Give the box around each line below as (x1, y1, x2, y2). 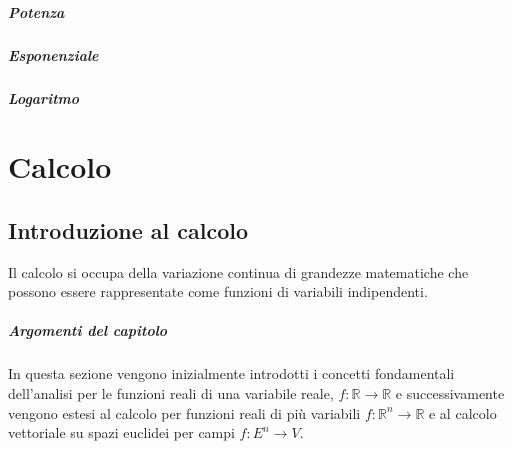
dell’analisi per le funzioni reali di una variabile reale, (8, 383, 334, 404)
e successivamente (395, 383, 505, 404)
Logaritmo (8, 87, 80, 108)
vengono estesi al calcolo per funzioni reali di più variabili (8, 402, 361, 423)
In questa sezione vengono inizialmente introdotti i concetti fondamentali (8, 363, 455, 384)
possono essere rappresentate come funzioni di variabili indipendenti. (8, 281, 428, 302)
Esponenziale (8, 44, 99, 65)
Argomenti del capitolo (8, 320, 168, 341)
